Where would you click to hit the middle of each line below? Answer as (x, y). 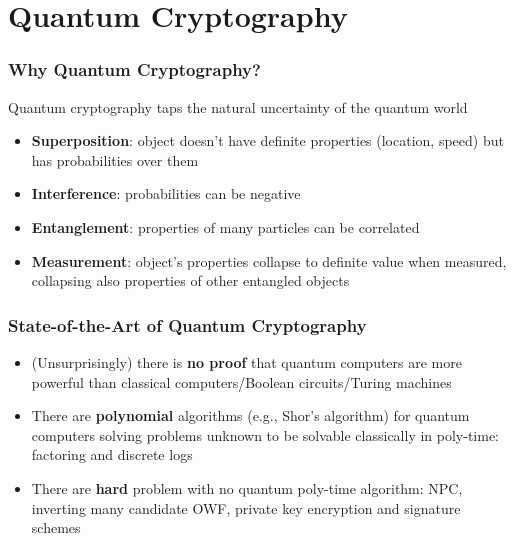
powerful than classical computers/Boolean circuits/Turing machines (241, 381)
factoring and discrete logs (112, 454)
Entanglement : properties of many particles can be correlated (225, 226)
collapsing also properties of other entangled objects (190, 280)
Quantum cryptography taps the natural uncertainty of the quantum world (238, 106)
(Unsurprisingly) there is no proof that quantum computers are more (246, 361)
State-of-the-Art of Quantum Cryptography (187, 324)
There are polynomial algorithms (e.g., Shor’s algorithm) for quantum (250, 415)
